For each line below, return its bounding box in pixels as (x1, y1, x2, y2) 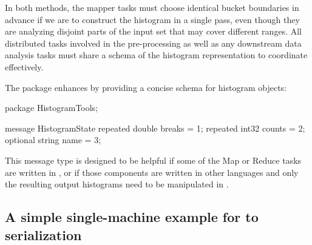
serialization (5, 225, 82, 244)
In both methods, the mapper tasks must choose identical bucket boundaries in (5, 1, 299, 13)
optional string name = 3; (5, 133, 101, 146)
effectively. (5, 60, 44, 73)
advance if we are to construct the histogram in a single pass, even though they (5, 13, 300, 25)
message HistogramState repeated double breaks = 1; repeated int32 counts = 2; (5, 121, 305, 134)
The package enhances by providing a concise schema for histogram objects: (5, 81, 287, 93)
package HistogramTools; (5, 101, 98, 114)
